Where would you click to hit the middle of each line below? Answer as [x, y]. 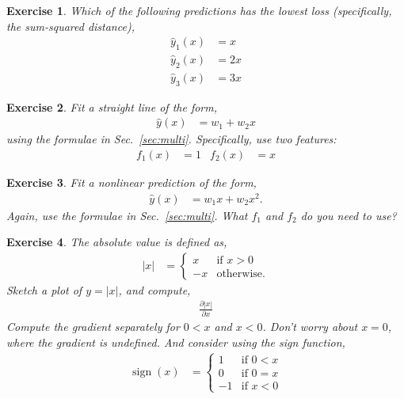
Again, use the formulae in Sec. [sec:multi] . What [127, 215]
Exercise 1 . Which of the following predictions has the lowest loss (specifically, [199, 10]
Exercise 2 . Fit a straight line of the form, [112, 106]
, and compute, [154, 289]
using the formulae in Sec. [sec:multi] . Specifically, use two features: [172, 139]
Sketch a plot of [44, 289]
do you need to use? [349, 215]
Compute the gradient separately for [93, 327]
